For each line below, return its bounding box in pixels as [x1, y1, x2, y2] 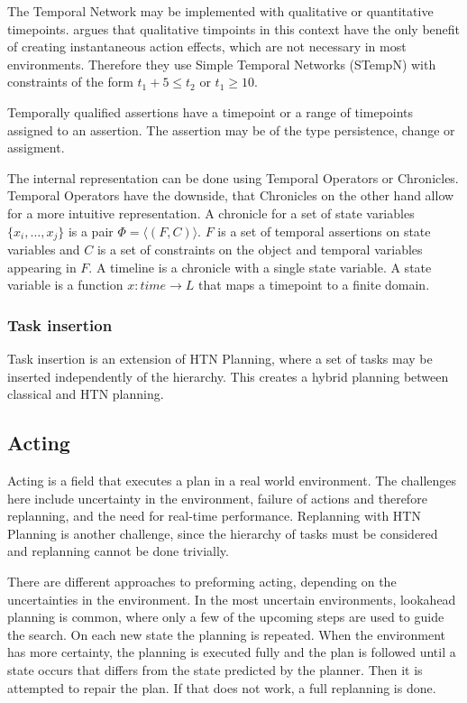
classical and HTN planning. [7, 384, 164, 403]
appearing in [7, 257, 77, 276]
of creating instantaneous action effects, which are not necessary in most [7, 37, 407, 56]
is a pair [68, 221, 114, 240]
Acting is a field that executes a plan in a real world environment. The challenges [7, 470, 457, 489]
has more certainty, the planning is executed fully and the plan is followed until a [7, 643, 456, 661]
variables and [7, 239, 80, 258]
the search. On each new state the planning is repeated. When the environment [7, 624, 446, 643]
